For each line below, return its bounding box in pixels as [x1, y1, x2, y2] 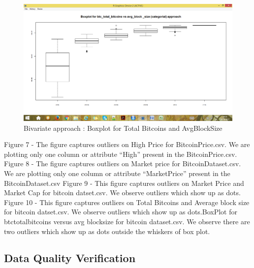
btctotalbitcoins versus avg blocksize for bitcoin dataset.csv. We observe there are [4, 216, 250, 227]
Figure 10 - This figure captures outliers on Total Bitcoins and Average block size [4, 197, 250, 207]
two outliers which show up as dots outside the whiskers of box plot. [4, 226, 210, 236]
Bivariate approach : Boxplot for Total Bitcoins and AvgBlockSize [24, 122, 222, 133]
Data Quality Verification [4, 250, 136, 265]
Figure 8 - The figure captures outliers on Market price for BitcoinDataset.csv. [4, 158, 241, 169]
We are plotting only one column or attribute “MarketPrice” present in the [4, 168, 230, 179]
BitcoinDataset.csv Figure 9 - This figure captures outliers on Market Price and [4, 178, 244, 188]
